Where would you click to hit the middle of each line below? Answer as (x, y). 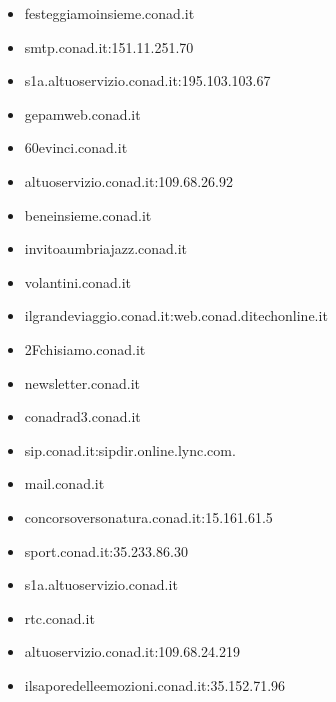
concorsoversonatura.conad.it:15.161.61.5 (148, 516)
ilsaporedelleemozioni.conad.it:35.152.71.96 (155, 684)
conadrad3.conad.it (82, 416)
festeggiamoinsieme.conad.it (109, 13)
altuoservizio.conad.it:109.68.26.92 (129, 180)
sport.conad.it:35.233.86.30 (106, 550)
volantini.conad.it (78, 281)
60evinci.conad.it (76, 147)
